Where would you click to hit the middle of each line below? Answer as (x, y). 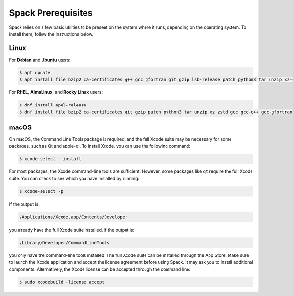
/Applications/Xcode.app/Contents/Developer (73, 217)
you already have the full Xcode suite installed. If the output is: (72, 230)
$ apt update (35, 73)
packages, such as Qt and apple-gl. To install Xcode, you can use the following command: (100, 146)
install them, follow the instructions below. (51, 34)
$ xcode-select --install (50, 159)
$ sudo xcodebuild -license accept (62, 282)
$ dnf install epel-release (53, 105)
